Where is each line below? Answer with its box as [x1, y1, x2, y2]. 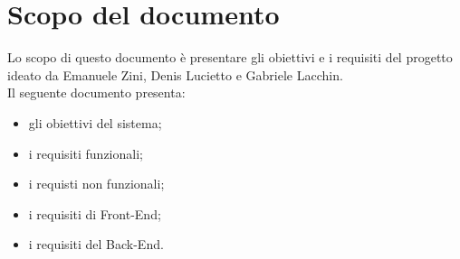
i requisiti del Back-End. [28, 235, 164, 254]
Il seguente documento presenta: [7, 83, 186, 102]
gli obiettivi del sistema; [28, 113, 162, 132]
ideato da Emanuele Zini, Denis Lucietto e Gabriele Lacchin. [7, 65, 343, 84]
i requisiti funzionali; [28, 143, 143, 162]
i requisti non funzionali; [28, 174, 165, 193]
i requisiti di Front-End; [28, 204, 161, 223]
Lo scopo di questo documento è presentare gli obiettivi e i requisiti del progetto [7, 48, 453, 67]
